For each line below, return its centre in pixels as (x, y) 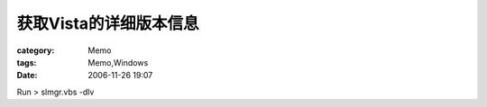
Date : (27, 76)
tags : (27, 62)
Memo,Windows (118, 62)
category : (36, 50)
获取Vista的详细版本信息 (108, 23)
